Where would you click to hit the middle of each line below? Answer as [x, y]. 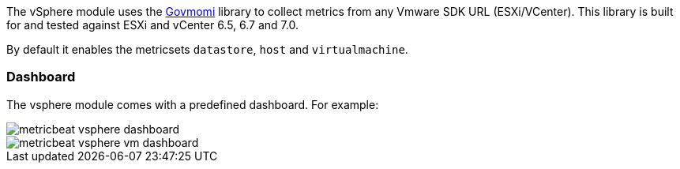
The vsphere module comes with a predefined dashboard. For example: [193, 104]
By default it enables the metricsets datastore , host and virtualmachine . [207, 49]
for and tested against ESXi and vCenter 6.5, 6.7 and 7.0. [152, 25]
